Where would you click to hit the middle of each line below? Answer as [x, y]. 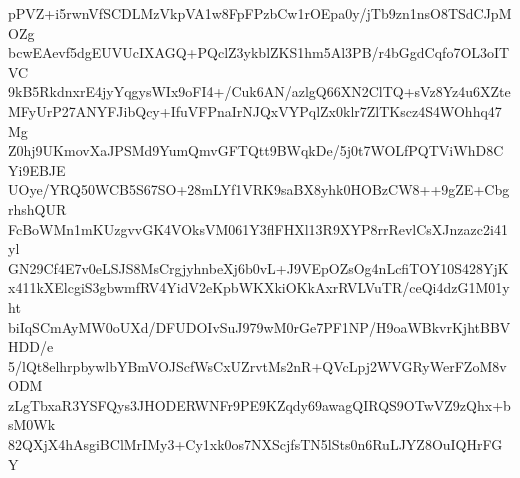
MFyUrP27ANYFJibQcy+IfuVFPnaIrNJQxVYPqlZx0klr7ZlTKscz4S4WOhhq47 [255, 110]
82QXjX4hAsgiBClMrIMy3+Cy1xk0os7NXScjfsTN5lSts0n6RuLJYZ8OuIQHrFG [255, 444]
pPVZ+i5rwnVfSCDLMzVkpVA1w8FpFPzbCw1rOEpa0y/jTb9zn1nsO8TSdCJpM [260, 13]
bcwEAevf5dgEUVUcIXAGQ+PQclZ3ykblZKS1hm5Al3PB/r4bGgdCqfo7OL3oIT [259, 52]
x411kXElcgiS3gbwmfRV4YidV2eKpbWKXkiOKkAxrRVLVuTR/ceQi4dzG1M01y [259, 287]
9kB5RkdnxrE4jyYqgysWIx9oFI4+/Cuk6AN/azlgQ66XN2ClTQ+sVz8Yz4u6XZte [259, 91]
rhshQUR [37, 208]
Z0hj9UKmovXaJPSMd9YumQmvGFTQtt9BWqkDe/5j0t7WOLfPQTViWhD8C [256, 150]
